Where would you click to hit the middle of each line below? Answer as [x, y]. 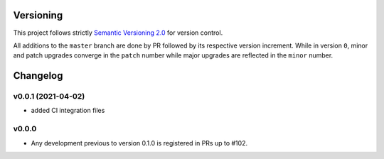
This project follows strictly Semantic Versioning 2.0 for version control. [118, 33]
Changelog [38, 76]
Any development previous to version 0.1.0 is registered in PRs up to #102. [139, 143]
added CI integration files [68, 111]
